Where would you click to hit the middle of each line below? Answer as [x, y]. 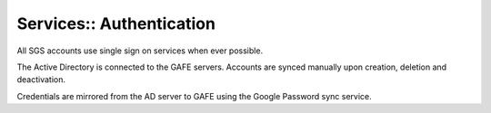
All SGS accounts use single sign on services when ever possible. [140, 51]
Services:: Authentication [116, 24]
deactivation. [41, 80]
